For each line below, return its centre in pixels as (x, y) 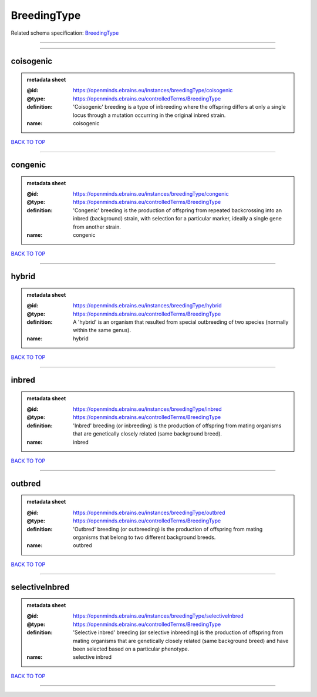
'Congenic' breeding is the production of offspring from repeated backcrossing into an (177, 210)
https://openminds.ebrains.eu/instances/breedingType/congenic (151, 194)
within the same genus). (102, 330)
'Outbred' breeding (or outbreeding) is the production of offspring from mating (168, 529)
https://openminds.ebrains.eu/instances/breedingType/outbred (149, 512)
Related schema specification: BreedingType (65, 33)
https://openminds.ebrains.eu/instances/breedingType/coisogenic (153, 91)
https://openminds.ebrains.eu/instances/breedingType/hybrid (148, 306)
